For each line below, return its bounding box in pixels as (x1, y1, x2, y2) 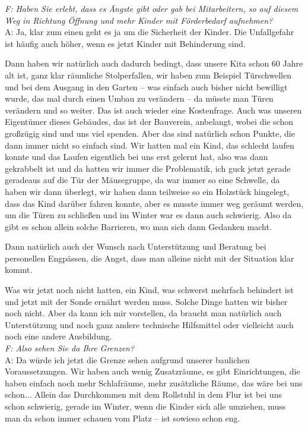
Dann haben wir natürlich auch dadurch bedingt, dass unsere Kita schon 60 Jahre (5, 57, 303, 70)
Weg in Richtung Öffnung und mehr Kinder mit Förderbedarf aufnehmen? (5, 14, 273, 26)
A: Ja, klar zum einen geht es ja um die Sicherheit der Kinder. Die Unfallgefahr (5, 26, 294, 38)
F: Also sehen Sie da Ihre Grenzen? (5, 342, 135, 354)
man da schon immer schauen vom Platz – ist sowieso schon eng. (5, 411, 240, 424)
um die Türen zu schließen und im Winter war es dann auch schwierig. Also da (5, 209, 292, 221)
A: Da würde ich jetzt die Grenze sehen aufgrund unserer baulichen (5, 353, 250, 366)
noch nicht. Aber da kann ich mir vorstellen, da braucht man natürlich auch (5, 307, 282, 319)
